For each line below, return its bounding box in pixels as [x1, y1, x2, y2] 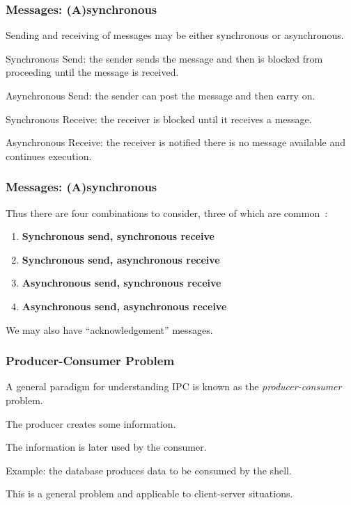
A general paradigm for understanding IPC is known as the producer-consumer [6, 379, 342, 394]
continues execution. [6, 148, 92, 163]
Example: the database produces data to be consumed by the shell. [6, 463, 292, 477]
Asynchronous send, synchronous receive [22, 275, 221, 290]
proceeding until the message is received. [6, 65, 179, 79]
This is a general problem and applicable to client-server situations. [6, 486, 293, 501]
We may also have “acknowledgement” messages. [6, 322, 213, 337]
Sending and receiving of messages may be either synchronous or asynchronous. [6, 28, 344, 42]
